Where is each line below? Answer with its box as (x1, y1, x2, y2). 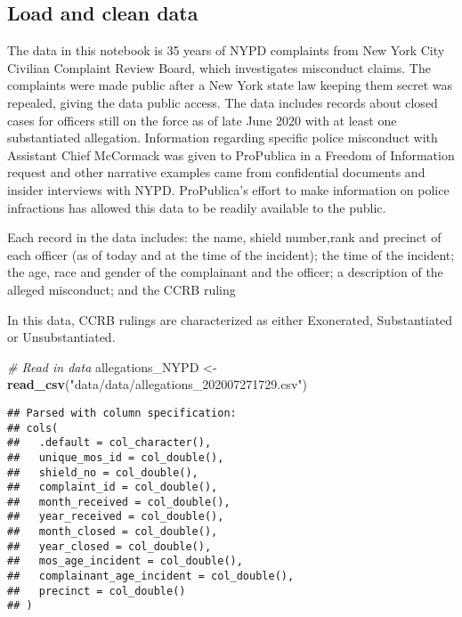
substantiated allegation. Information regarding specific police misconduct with (7, 128, 438, 147)
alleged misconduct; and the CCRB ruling (7, 280, 236, 298)
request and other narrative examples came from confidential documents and (7, 163, 426, 182)
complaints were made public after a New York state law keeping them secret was (7, 76, 453, 94)
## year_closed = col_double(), (7, 540, 212, 553)
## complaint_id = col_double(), (7, 481, 218, 494)
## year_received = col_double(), (7, 510, 224, 524)
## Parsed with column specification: (7, 406, 237, 419)
